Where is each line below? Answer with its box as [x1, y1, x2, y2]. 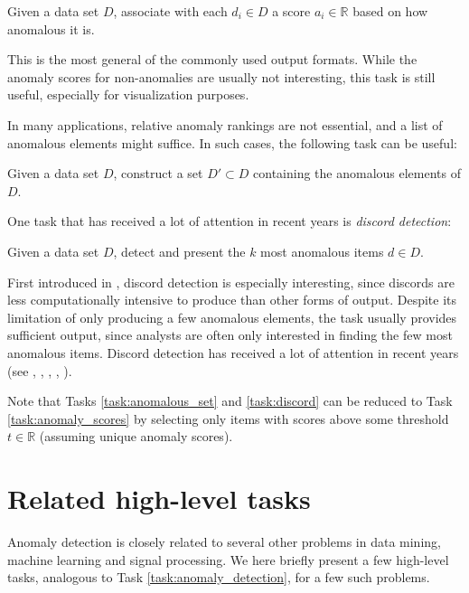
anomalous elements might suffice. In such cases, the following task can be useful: [7, 133, 457, 152]
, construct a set [113, 164, 203, 183]
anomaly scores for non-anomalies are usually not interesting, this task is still [7, 67, 436, 86]
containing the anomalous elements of [253, 164, 462, 183]
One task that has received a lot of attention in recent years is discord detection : [7, 212, 452, 231]
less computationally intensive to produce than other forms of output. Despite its [7, 290, 457, 309]
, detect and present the [113, 241, 246, 260]
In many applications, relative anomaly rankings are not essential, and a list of [7, 115, 443, 134]
